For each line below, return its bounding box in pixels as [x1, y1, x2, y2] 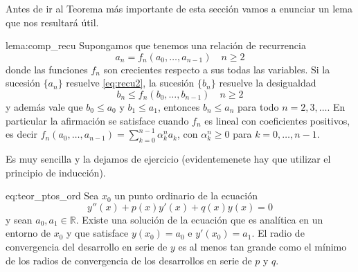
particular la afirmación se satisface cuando [6, 113, 189, 127]
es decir [6, 127, 37, 141]
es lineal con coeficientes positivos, [204, 113, 350, 127]
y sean [6, 212, 33, 226]
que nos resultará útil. [6, 15, 99, 29]
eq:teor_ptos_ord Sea [6, 188, 99, 203]
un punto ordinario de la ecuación [114, 188, 258, 203]
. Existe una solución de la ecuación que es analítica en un [75, 212, 323, 226]
